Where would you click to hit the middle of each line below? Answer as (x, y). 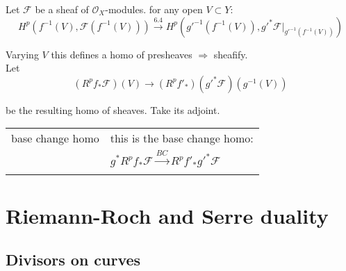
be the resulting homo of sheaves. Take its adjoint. (113, 109)
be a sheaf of (62, 9)
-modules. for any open (154, 9)
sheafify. (231, 54)
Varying (22, 54)
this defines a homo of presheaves (122, 54)
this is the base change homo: (182, 138)
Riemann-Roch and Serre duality (167, 215)
